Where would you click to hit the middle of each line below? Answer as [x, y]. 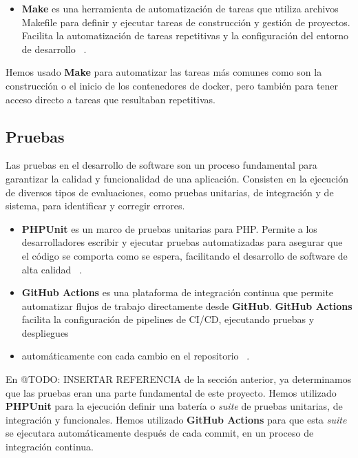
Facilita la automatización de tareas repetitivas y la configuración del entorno [185, 35]
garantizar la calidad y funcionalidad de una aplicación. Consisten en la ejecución [177, 178]
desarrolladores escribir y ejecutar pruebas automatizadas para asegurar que [182, 242]
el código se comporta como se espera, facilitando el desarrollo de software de [185, 255]
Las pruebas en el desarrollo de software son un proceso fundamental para [161, 165]
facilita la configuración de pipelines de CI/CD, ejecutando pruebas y [168, 319]
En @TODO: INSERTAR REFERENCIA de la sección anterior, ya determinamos [179, 379]
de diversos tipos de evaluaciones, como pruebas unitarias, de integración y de [170, 192]
